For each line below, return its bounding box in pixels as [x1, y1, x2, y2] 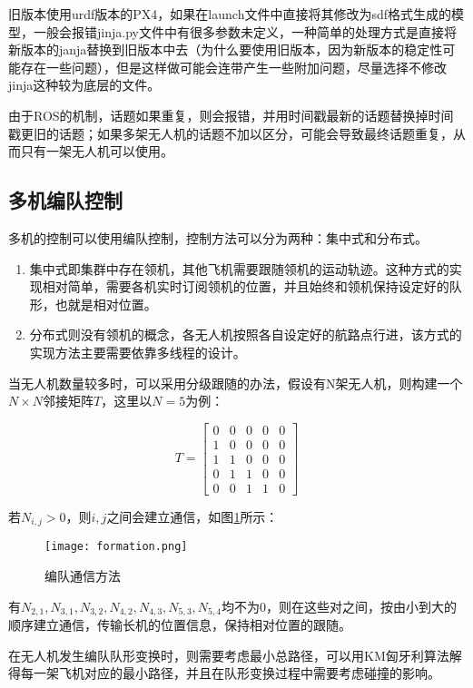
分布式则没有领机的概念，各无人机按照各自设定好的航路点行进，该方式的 [29, 325, 462, 344]
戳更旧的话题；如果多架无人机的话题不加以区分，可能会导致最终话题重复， [8, 123, 453, 143]
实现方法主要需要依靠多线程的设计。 [29, 342, 246, 361]
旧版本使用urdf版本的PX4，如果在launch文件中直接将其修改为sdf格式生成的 [8, 5, 452, 23]
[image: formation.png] [44, 540, 188, 554]
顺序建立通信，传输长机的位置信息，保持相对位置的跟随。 [8, 615, 351, 634]
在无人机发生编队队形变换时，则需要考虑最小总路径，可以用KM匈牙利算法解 [8, 645, 462, 664]
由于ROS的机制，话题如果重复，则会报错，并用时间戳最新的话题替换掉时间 [8, 105, 454, 124]
